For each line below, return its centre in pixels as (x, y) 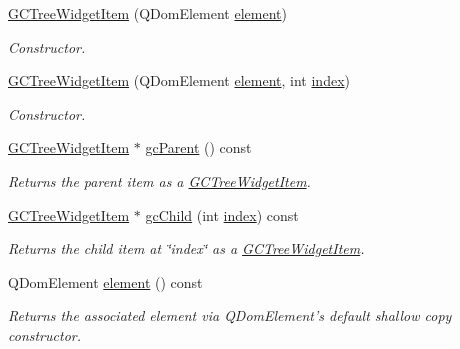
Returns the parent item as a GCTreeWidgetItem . (159, 180)
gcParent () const (198, 147)
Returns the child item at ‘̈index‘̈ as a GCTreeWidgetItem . (186, 248)
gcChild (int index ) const (222, 214)
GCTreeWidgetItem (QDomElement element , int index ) (179, 80)
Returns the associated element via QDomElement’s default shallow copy (230, 315)
